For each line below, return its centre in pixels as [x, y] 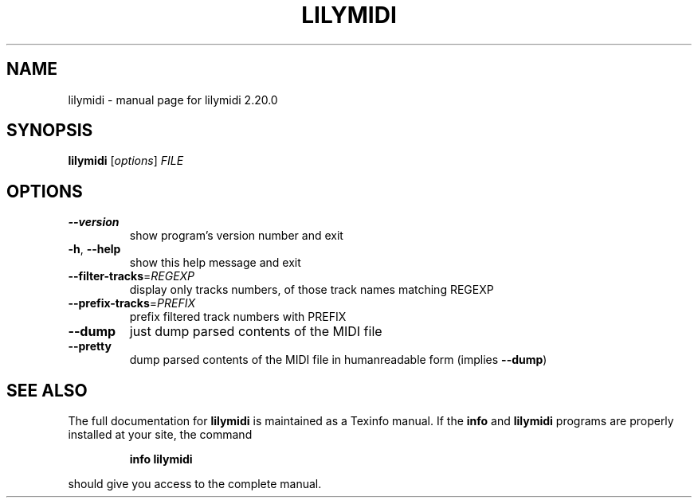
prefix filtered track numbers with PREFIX [238, 317]
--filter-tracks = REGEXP [131, 276]
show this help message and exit [215, 263]
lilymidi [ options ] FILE [126, 161]
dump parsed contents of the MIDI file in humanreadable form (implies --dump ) [338, 360]
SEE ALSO [47, 390]
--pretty [90, 346]
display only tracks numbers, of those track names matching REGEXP [312, 290]
